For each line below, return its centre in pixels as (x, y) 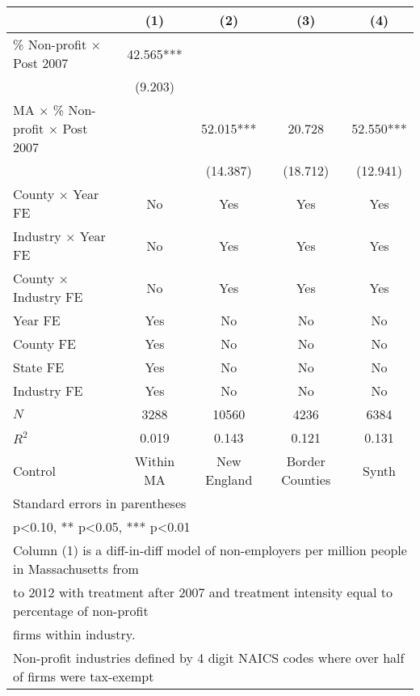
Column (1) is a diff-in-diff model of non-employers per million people (210, 550)
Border (306, 461)
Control (34, 470)
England (229, 480)
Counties (306, 480)
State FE (39, 367)
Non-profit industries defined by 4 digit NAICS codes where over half (209, 658)
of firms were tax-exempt (84, 676)
